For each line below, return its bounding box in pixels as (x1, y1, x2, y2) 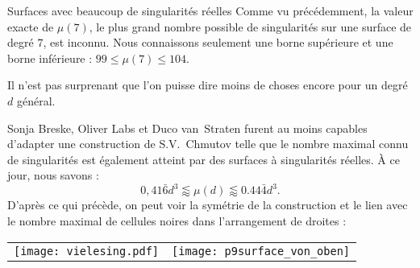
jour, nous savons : (7, 167, 99, 183)
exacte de (7, 18, 54, 35)
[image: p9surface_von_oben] (172, 244, 351, 258)
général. (16, 92, 56, 109)
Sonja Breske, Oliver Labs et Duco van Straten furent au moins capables (7, 119, 368, 136)
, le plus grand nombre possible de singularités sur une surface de (89, 18, 412, 35)
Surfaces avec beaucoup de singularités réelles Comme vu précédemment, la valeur (7, 2, 414, 19)
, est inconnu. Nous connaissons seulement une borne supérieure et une (43, 34, 393, 51)
